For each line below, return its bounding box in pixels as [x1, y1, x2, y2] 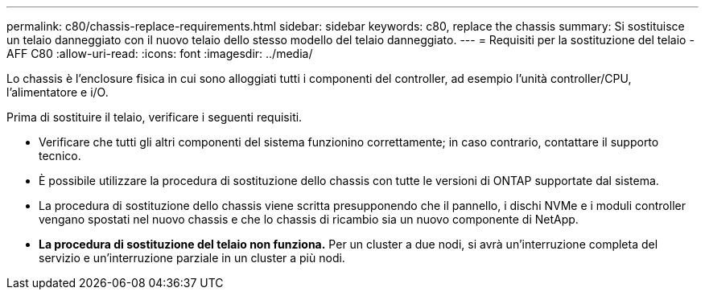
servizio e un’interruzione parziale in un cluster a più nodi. [39, 251, 345, 265]
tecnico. [39, 149, 81, 162]
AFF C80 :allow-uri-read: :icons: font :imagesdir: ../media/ [6, 47, 313, 60]
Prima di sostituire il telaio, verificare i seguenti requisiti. [6, 110, 303, 124]
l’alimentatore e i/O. [6, 85, 109, 99]
